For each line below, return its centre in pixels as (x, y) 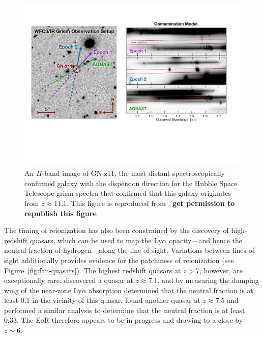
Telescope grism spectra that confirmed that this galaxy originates (128, 193)
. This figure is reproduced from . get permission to (151, 203)
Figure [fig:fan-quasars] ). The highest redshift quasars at (93, 270)
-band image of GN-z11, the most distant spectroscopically (133, 173)
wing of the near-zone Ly (43, 290)
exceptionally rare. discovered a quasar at (69, 280)
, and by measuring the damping (208, 280)
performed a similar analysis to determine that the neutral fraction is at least (125, 310)
